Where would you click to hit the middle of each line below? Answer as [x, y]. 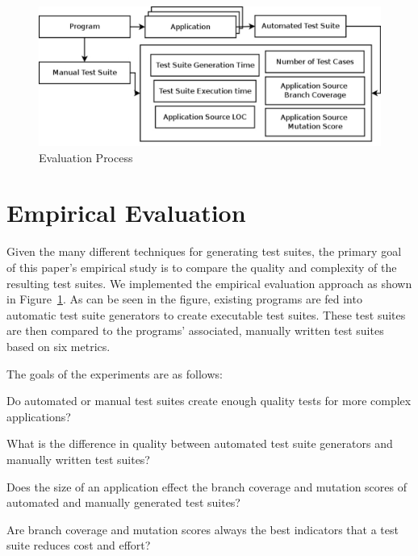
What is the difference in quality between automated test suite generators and [200, 443]
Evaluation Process [86, 157]
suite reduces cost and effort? [79, 545]
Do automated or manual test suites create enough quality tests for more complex [209, 401]
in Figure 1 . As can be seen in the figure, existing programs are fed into [184, 299]
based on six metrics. [59, 346]
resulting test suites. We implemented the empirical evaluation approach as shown [209, 283]
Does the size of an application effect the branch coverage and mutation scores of [207, 486]
